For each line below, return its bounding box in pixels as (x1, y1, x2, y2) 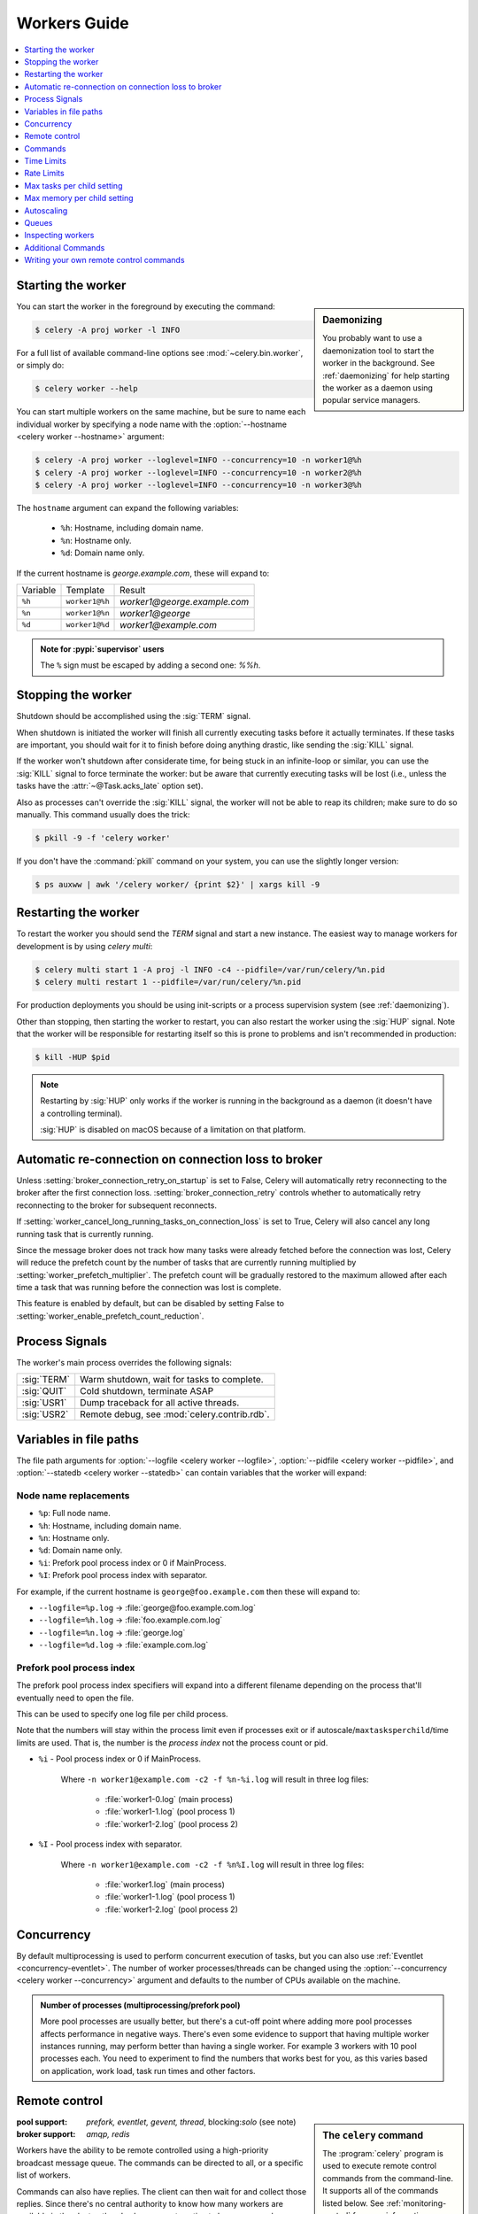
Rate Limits (24, 168, 66, 179)
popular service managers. (322, 395, 420, 406)
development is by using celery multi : (16, 941, 153, 951)
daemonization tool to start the (322, 345, 435, 356)
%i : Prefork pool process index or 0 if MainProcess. (38, 1557, 227, 1568)
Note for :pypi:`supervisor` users (40, 643, 165, 654)
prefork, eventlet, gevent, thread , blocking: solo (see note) (86, 2117, 297, 2127)
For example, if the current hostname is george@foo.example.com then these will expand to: (16, 1586, 360, 1597)
